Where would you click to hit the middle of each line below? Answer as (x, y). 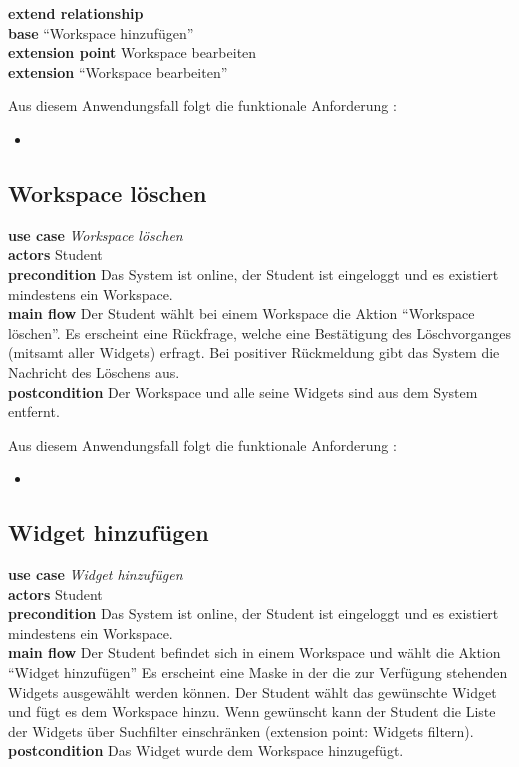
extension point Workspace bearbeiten (132, 52)
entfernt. (34, 411)
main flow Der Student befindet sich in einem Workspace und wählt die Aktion (254, 652)
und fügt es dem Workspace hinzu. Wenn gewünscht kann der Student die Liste (252, 711)
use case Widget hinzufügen (95, 574)
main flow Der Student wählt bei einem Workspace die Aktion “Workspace (241, 313)
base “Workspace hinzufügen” (101, 32)
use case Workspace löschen (95, 234)
